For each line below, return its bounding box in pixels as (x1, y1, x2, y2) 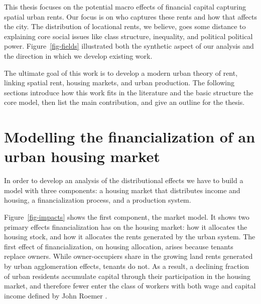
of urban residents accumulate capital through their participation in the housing (4, 270, 250, 281)
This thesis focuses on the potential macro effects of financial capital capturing (4, 2, 246, 12)
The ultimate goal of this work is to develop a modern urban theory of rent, (4, 67, 238, 78)
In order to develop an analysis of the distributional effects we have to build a (4, 175, 243, 186)
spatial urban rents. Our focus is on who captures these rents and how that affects (4, 11, 257, 22)
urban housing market (4, 146, 160, 167)
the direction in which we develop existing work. (4, 50, 153, 61)
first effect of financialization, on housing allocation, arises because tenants (4, 241, 233, 251)
